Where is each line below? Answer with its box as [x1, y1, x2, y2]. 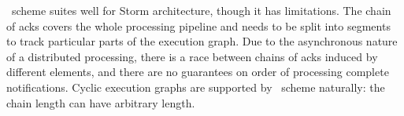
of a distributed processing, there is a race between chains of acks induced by [6, 48, 378, 64]
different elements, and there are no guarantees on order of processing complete [6, 63, 389, 80]
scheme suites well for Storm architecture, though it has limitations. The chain [11, 2, 391, 18]
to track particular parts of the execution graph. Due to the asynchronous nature [6, 33, 398, 49]
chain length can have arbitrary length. [6, 94, 195, 111]
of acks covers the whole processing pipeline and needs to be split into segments [6, 17, 391, 34]
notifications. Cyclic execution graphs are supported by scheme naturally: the [6, 78, 385, 95]
